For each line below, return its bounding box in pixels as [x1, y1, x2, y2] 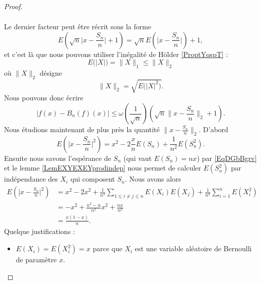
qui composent [70, 174, 115, 184]
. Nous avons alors [125, 174, 181, 184]
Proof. [4, 1, 23, 11]
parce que [93, 243, 123, 254]
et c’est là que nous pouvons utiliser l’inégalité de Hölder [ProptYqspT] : [4, 48, 228, 59]
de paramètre [16, 254, 57, 265]
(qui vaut [123, 152, 152, 163]
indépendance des [4, 174, 58, 184]
